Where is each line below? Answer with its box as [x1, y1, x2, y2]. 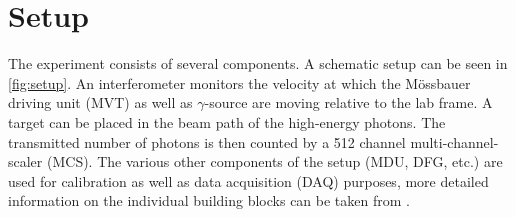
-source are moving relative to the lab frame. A [204, 92, 493, 113]
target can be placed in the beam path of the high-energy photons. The [8, 111, 446, 132]
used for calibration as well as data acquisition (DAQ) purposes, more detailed [8, 170, 489, 191]
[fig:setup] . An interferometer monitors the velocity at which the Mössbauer [8, 72, 471, 93]
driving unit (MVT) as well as [8, 92, 193, 113]
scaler [8, 151, 43, 172]
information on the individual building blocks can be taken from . [8, 190, 410, 211]
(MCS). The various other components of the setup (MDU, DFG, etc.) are [46, 151, 503, 172]
